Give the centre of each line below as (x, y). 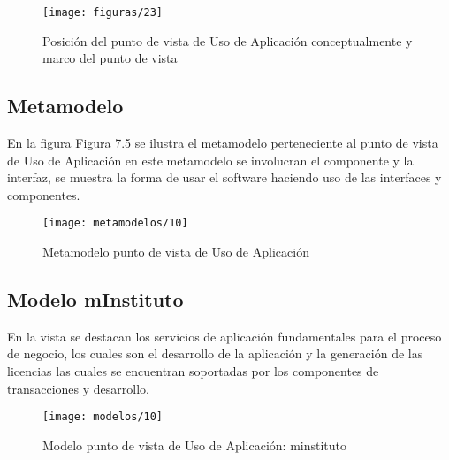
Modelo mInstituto (95, 299)
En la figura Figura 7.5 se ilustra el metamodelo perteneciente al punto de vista (223, 143)
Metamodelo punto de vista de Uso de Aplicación (176, 252)
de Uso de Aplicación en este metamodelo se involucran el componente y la (210, 160)
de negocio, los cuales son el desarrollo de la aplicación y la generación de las (215, 353)
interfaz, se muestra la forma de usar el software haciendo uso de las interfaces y (224, 177)
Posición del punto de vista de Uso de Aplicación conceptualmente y (228, 40)
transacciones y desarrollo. (78, 388)
